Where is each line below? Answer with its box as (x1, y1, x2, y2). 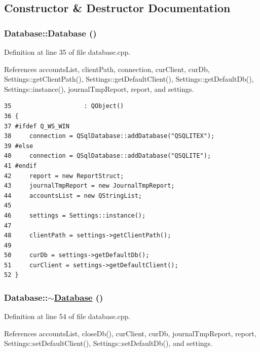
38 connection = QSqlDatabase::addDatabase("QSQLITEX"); (4, 132, 215, 140)
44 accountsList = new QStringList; (4, 192, 142, 199)
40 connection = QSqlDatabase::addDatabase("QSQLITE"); (4, 152, 211, 160)
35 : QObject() (4, 102, 124, 110)
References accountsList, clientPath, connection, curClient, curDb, (4, 63, 210, 74)
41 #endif (4, 162, 37, 169)
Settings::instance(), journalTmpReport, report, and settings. (4, 83, 194, 94)
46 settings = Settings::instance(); (4, 212, 146, 219)
